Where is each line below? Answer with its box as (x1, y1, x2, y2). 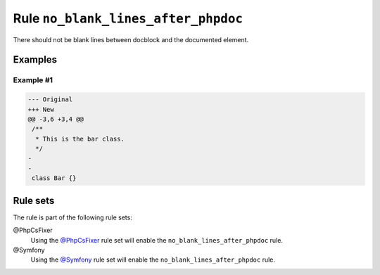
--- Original (27, 96, 73, 103)
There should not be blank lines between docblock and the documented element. (13, 35, 249, 44)
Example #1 (13, 75, 53, 85)
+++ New (27, 105, 54, 113)
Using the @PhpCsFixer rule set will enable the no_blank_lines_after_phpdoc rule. (30, 236, 283, 244)
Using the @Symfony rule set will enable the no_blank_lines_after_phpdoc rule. (30, 255, 276, 264)
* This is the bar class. (35, 134, 125, 143)
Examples (13, 53, 58, 66)
